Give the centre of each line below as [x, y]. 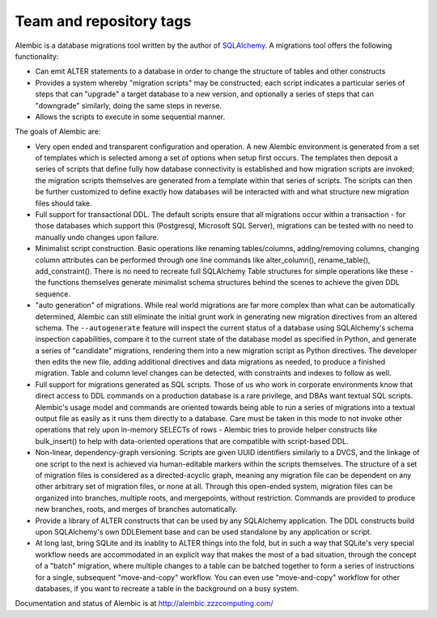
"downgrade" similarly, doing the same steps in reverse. [129, 105]
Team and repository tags [103, 21]
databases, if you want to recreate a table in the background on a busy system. [167, 588]
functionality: [37, 56]
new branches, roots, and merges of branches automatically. [136, 509]
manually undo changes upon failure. [97, 237]
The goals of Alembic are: [58, 132]
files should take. [64, 203]
